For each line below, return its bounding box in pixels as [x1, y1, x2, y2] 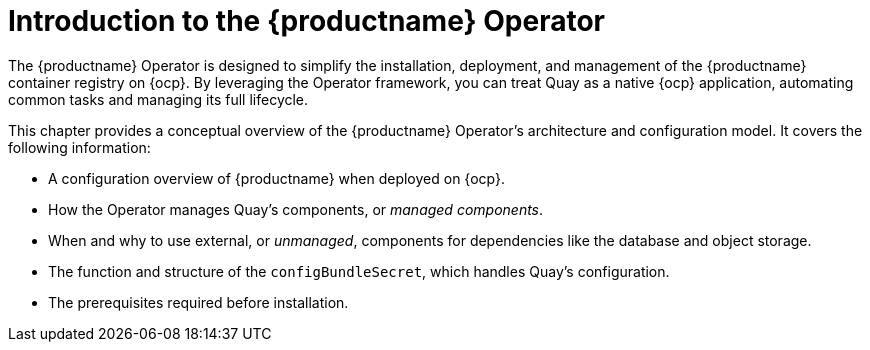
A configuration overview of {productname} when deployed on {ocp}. [48, 169, 505, 187]
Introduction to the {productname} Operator [8, 4, 605, 38]
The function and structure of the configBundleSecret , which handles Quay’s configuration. [48, 262, 670, 280]
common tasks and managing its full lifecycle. [8, 90, 309, 108]
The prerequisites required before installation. [48, 293, 349, 311]
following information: [8, 138, 151, 156]
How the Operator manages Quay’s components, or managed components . [48, 200, 544, 218]
